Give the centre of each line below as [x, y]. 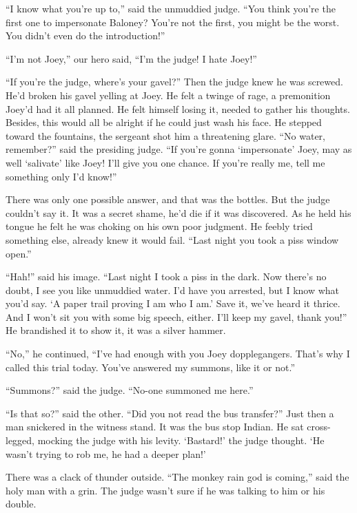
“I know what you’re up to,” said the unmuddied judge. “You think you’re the [171, 8]
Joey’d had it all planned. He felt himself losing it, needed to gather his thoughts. [178, 108]
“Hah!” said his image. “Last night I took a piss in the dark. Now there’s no [166, 276]
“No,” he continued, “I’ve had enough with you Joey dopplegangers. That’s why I [178, 354]
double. [21, 504]
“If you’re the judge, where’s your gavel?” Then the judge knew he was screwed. [174, 82]
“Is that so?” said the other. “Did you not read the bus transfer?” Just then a [170, 413]
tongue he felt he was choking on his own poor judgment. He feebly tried [159, 226]
